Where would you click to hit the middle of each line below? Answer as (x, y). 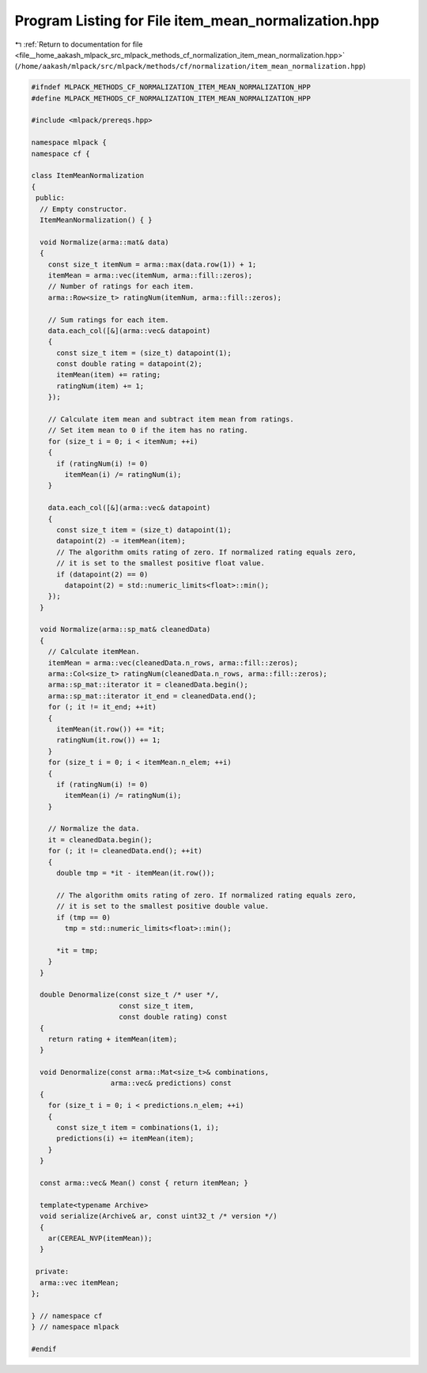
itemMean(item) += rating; (109, 375)
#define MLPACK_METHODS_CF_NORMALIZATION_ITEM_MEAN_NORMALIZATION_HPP (171, 98)
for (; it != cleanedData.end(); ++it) (125, 851)
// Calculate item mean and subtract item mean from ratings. (171, 420)
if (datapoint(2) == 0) (102, 574)
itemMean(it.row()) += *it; (111, 729)
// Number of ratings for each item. (121, 286)
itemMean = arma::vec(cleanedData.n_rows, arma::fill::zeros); (173, 663)
